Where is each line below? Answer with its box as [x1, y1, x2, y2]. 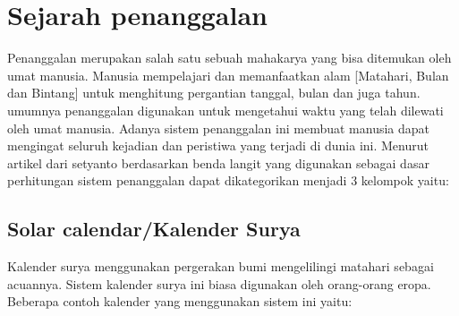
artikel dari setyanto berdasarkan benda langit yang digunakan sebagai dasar [7, 153, 429, 172]
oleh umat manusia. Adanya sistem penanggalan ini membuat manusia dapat [7, 118, 430, 137]
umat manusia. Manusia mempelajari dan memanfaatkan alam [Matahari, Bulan [7, 65, 449, 84]
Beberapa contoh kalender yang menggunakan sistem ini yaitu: [7, 292, 353, 311]
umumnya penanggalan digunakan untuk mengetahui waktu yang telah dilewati [7, 100, 444, 119]
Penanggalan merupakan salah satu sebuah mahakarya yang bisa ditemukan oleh [7, 48, 452, 67]
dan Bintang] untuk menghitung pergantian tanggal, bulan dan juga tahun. [7, 83, 421, 102]
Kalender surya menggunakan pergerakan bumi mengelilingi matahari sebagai [7, 257, 434, 276]
